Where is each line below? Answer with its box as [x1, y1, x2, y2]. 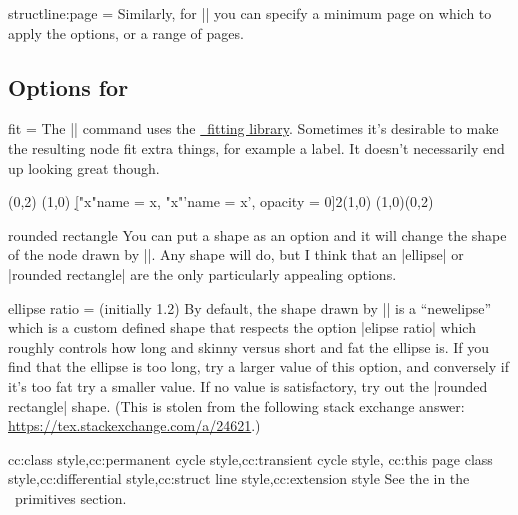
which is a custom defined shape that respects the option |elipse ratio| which [8, 317, 476, 338]
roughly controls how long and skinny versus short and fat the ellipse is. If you [8, 336, 489, 357]
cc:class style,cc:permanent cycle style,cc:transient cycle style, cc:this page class [8, 448, 493, 469]
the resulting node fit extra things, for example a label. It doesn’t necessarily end [8, 137, 505, 158]
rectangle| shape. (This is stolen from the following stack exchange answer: [8, 395, 465, 416]
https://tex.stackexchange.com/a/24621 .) [8, 415, 261, 436]
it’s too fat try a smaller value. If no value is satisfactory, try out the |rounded [8, 375, 488, 396]
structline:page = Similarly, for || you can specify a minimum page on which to [8, 3, 492, 23]
